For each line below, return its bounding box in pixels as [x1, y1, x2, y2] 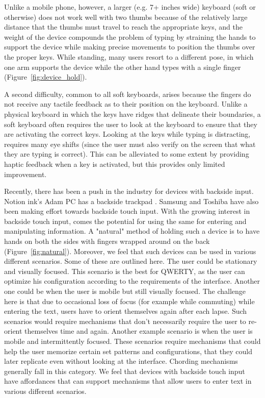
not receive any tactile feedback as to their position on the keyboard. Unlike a [4, 98, 248, 109]
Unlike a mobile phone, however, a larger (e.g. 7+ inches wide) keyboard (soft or [4, 2, 256, 12]
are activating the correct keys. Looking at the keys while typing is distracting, [4, 129, 251, 139]
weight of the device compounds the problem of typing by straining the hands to [4, 31, 256, 42]
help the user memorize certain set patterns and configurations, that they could [4, 345, 253, 356]
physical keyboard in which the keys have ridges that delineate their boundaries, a [4, 108, 261, 119]
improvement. [4, 168, 47, 179]
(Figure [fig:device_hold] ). [4, 71, 87, 82]
